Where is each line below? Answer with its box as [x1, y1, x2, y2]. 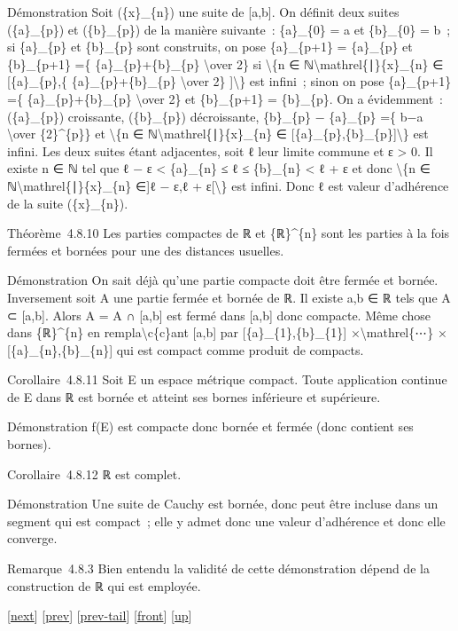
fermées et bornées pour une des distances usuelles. [7, 241, 284, 259]
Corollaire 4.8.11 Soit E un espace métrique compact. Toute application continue [7, 370, 447, 389]
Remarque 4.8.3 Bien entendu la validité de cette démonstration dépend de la [7, 559, 430, 578]
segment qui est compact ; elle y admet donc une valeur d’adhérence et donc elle [7, 511, 446, 530]
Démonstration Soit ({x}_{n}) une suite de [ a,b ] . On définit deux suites [7, 3, 400, 20]
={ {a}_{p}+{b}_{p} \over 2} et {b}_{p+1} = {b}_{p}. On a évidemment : [7, 89, 443, 107]
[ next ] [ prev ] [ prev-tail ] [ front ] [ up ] [7, 606, 192, 625]
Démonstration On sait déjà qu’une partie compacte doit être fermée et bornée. [7, 271, 439, 289]
